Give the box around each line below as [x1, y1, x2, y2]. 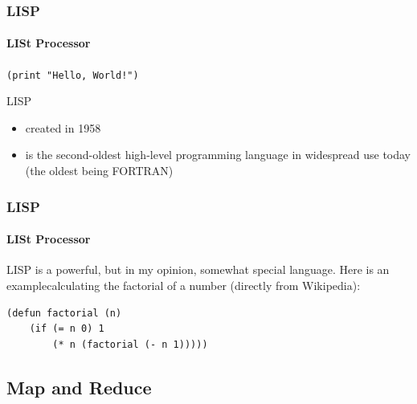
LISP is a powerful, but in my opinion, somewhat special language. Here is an [6, 261, 390, 278]
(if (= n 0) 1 [29, 323, 104, 335]
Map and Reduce [6, 374, 152, 399]
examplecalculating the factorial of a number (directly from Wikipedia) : [6, 276, 361, 293]
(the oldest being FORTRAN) [25, 162, 174, 179]
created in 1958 [25, 119, 101, 136]
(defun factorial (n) [6, 307, 122, 319]
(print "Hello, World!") [6, 69, 139, 81]
